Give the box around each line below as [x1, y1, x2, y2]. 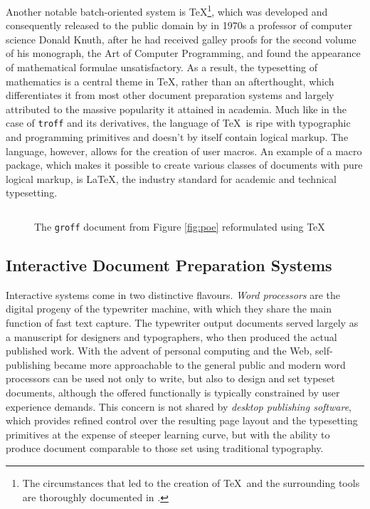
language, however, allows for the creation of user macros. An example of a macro [6, 143, 362, 158]
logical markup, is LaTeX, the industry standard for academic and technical [6, 171, 337, 186]
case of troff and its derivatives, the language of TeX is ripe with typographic [6, 115, 351, 130]
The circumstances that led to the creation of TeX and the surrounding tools [22, 476, 360, 490]
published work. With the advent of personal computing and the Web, [6, 343, 312, 358]
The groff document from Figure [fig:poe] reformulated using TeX [34, 219, 325, 234]
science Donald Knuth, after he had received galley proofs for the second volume [6, 31, 356, 46]
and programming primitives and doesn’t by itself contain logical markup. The [6, 130, 349, 145]
